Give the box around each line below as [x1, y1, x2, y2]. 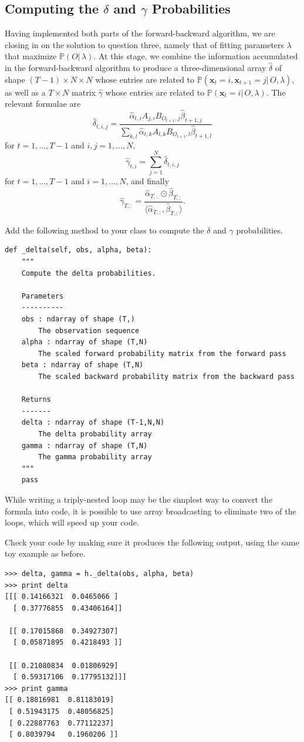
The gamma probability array [38, 453, 152, 462]
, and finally [126, 175, 170, 187]
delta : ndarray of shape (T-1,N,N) [21, 418, 165, 427]
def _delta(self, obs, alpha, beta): [5, 246, 152, 255]
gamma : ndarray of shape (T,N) [21, 441, 148, 450]
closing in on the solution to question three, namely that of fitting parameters [5, 38, 285, 50]
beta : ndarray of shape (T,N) [21, 361, 144, 370]
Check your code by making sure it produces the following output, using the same [5, 536, 299, 548]
